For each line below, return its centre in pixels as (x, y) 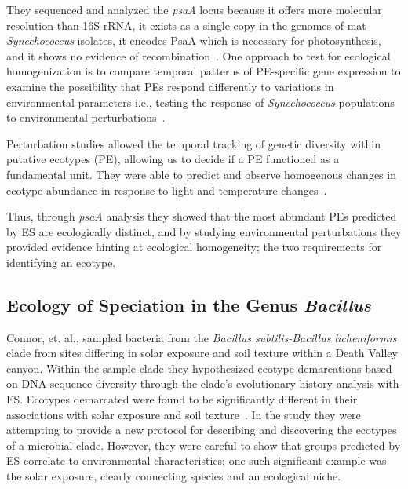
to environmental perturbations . (86, 117)
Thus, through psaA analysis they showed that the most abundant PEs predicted (202, 216)
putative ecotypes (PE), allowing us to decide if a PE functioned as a (173, 159)
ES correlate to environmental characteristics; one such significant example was (197, 460)
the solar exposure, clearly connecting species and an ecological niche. (174, 476)
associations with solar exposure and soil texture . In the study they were (184, 414)
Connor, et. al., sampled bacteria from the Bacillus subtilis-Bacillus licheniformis (202, 337)
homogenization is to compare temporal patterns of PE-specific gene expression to (204, 71)
